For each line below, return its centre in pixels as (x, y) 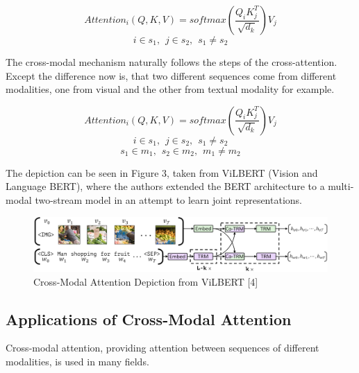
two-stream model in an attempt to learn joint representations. (168, 199)
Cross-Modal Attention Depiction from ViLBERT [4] (146, 281)
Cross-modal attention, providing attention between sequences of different (162, 348)
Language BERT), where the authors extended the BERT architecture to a (165, 186)
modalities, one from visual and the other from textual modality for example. (170, 89)
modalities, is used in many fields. (77, 362)
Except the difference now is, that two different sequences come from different (171, 75)
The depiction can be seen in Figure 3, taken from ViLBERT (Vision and (162, 172)
